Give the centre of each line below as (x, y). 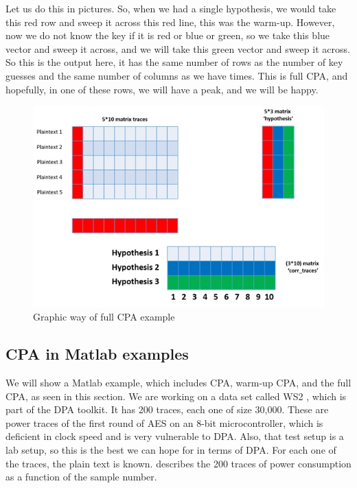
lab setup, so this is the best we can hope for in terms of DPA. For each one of (171, 449)
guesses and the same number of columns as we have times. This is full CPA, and (177, 75)
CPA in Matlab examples (97, 354)
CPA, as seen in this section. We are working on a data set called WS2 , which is (176, 396)
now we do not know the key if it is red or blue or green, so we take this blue (168, 35)
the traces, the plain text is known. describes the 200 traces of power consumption (178, 463)
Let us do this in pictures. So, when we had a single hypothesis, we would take (171, 8)
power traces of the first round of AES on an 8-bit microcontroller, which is (164, 422)
